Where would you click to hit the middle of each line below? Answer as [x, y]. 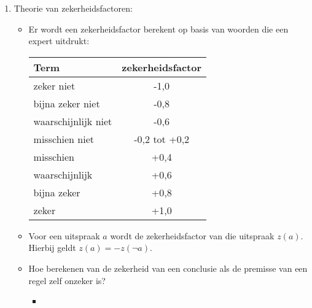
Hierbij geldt [52, 248]
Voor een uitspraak [64, 235]
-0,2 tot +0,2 [162, 139]
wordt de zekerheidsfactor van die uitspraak [192, 235]
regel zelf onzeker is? [67, 280]
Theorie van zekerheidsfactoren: [73, 8]
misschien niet [64, 139]
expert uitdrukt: [59, 41]
